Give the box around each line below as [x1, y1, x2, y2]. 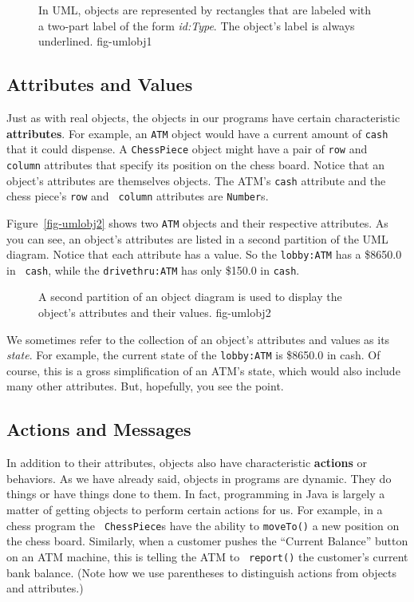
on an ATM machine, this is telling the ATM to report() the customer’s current [6, 548, 408, 564]
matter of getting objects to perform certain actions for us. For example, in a [6, 501, 383, 518]
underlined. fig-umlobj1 [38, 33, 152, 50]
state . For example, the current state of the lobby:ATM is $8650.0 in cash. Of [6, 347, 380, 363]
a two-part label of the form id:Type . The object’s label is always [38, 17, 355, 34]
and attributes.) [6, 580, 84, 596]
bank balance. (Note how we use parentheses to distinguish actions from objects [6, 564, 397, 580]
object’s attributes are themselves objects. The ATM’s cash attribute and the [6, 172, 386, 188]
